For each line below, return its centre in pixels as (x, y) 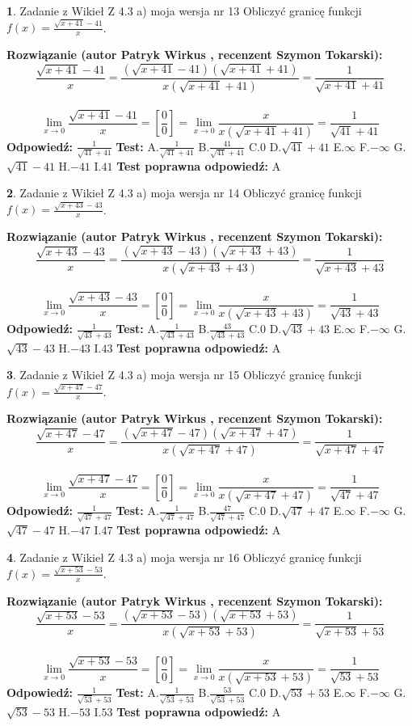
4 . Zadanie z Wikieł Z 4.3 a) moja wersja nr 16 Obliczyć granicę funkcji (184, 557)
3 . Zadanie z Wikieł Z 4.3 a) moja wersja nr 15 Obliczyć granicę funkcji (184, 375)
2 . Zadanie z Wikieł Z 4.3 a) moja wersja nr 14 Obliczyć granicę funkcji (184, 193)
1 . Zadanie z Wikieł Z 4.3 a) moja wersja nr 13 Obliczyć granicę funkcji (184, 11)
